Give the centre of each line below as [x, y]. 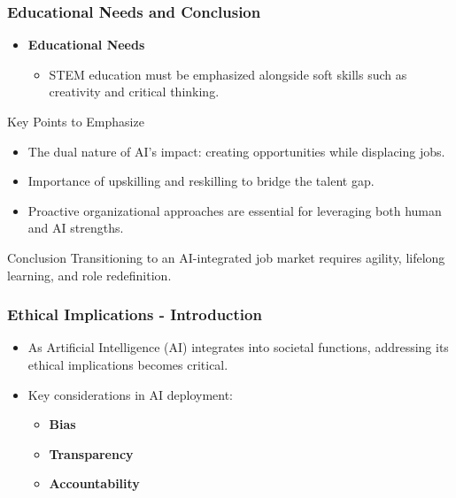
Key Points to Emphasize [76, 121]
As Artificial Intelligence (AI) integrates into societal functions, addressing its [238, 347]
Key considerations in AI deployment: [130, 394]
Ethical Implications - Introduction [135, 314]
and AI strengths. [76, 228]
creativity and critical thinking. [134, 92]
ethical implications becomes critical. [128, 364]
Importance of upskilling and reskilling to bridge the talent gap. [201, 181]
